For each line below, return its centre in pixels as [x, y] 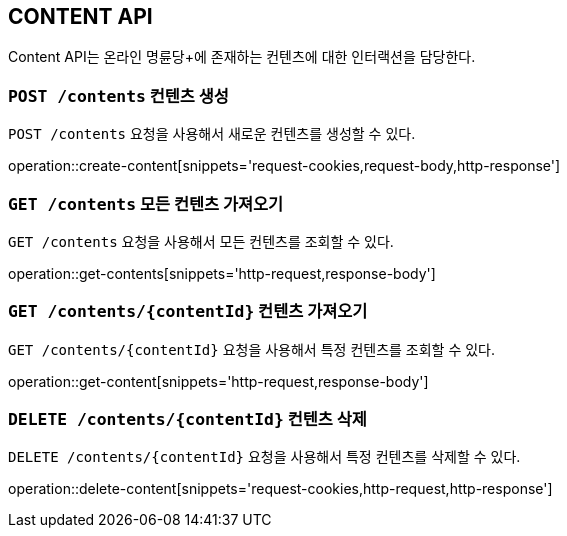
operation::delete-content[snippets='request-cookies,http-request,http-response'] [280, 489]
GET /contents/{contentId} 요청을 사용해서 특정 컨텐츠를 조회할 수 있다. [252, 349]
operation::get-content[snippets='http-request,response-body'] [218, 381]
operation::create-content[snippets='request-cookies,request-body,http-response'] [284, 166]
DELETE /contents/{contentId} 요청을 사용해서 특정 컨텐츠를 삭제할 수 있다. [264, 457]
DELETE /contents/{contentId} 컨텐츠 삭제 [187, 419]
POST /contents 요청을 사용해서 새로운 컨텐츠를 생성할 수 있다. [212, 134]
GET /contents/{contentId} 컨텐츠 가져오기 [188, 311]
